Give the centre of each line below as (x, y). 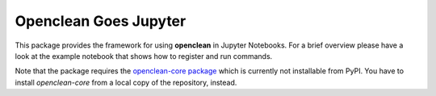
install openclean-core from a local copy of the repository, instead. (126, 82)
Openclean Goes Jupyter (101, 21)
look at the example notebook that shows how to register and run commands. (144, 56)
